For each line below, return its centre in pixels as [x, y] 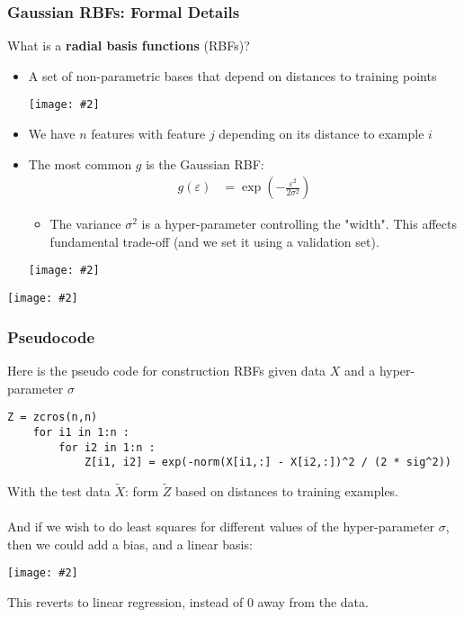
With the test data [59, 491]
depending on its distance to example [321, 134]
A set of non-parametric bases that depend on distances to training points [232, 75]
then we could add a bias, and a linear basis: [130, 544]
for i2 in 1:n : [107, 447]
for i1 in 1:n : [81, 432]
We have [52, 134]
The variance [85, 224]
